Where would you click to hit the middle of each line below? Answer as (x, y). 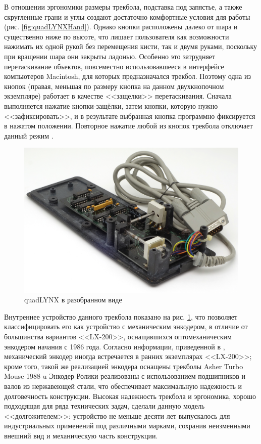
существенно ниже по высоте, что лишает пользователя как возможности (117, 36)
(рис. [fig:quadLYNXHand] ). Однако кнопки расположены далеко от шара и (121, 27)
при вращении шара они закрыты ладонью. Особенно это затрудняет (110, 56)
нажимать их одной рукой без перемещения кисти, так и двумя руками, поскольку (131, 46)
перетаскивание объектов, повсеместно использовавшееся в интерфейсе (114, 66)
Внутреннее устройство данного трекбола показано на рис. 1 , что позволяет (121, 316)
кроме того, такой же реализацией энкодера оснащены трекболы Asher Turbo (124, 366)
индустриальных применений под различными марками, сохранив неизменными (127, 426)
